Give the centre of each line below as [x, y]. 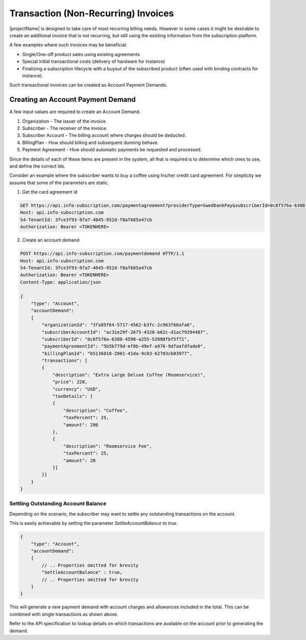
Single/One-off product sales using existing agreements [81, 54]
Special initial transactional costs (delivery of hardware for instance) [94, 62]
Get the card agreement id [50, 192]
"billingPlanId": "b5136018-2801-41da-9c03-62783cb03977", [117, 353]
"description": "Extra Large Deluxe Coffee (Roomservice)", [129, 375]
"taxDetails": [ [73, 396]
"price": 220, [70, 382]
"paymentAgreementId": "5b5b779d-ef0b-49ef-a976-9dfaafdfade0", [124, 346]
